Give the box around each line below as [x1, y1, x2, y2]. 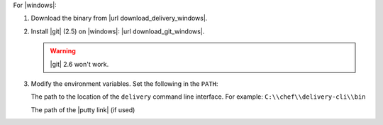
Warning [50, 47, 76, 55]
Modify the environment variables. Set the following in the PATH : [30, 79, 218, 88]
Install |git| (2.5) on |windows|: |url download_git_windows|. [30, 27, 205, 36]
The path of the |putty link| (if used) [30, 105, 135, 114]
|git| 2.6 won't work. [50, 60, 109, 68]
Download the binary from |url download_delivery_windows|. [30, 14, 208, 23]
